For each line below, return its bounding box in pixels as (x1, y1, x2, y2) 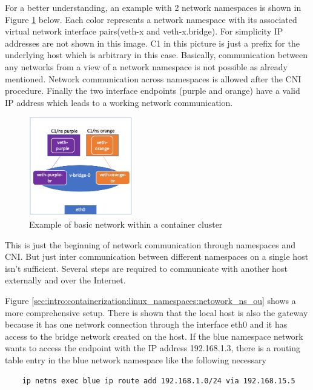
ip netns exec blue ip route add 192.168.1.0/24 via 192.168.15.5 (22, 376, 295, 385)
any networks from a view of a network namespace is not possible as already (5, 60, 288, 73)
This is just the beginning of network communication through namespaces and (5, 238, 295, 251)
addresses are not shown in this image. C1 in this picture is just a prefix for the (5, 36, 300, 49)
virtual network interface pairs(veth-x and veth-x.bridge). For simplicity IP (5, 25, 283, 38)
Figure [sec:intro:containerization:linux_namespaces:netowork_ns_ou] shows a (5, 294, 296, 306)
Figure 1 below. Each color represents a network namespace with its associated (5, 13, 297, 25)
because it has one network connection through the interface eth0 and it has (5, 318, 288, 331)
